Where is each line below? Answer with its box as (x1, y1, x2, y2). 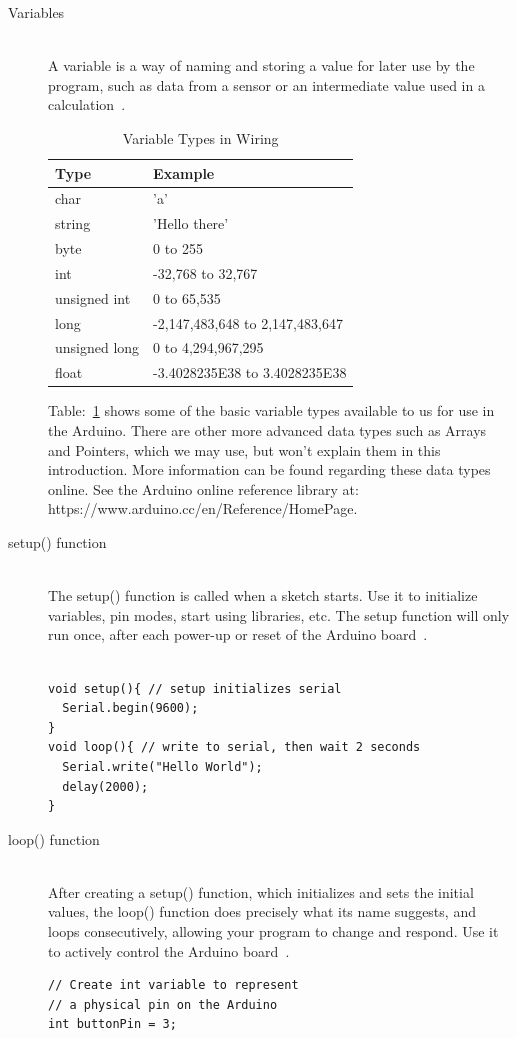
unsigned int (55, 287, 131, 308)
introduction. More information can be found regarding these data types (48, 459, 491, 480)
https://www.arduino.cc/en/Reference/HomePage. (48, 498, 358, 519)
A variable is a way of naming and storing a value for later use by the (48, 55, 475, 76)
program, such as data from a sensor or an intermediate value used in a (48, 74, 485, 95)
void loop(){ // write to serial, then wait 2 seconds (48, 740, 421, 755)
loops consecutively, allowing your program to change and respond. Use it (48, 921, 499, 942)
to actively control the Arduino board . (48, 940, 290, 961)
